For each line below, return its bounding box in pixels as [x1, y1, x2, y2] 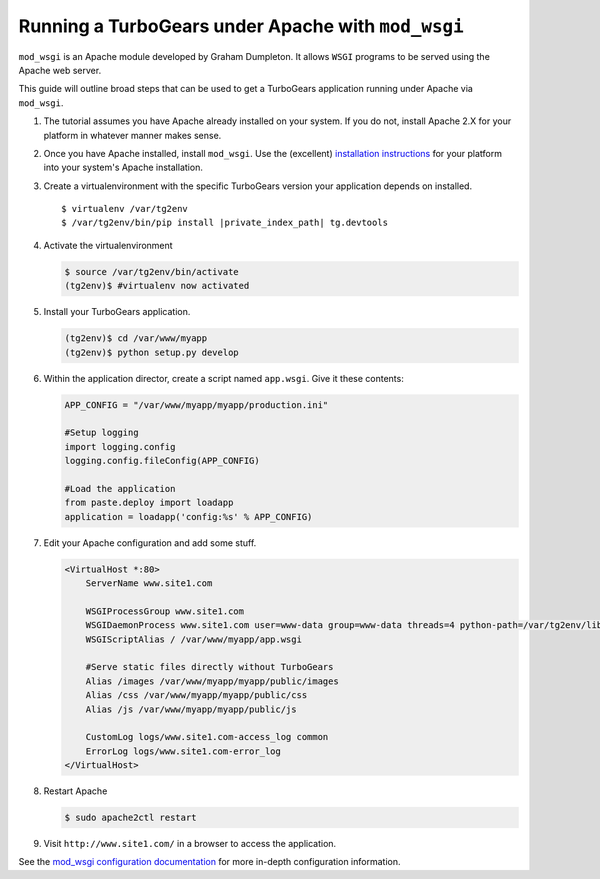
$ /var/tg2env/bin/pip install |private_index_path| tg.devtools [61, 217, 389, 229]
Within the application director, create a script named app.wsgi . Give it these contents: [43, 372, 404, 384]
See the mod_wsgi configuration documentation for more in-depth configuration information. [18, 856, 401, 868]
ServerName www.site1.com [85, 578, 213, 589]
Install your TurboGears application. [43, 306, 191, 318]
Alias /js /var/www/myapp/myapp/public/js [85, 703, 297, 715]
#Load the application [64, 483, 176, 494]
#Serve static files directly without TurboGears [85, 661, 334, 673]
